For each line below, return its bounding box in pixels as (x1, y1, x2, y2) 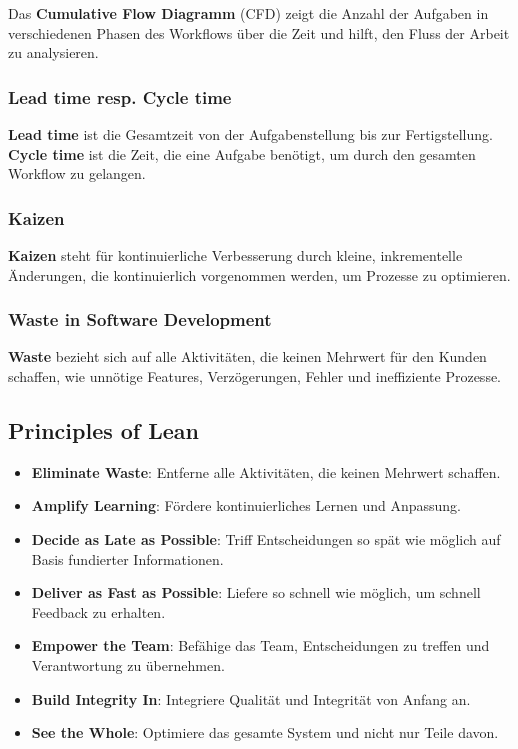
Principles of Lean (8, 414, 200, 445)
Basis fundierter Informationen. (31, 548, 224, 569)
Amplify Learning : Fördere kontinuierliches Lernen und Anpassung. (31, 495, 461, 516)
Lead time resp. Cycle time (8, 84, 232, 109)
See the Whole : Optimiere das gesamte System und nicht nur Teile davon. (31, 722, 499, 743)
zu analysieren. (8, 42, 99, 63)
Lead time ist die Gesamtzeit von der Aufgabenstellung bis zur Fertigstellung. (8, 124, 493, 144)
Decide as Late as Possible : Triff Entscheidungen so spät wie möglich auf (31, 528, 501, 549)
